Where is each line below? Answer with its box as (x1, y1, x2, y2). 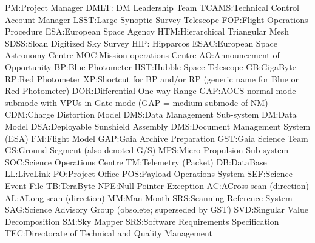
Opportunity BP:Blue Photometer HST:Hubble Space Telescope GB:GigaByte (5, 60, 296, 73)
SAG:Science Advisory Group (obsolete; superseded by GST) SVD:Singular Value (5, 203, 308, 216)
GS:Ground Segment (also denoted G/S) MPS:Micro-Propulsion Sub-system (5, 144, 289, 156)
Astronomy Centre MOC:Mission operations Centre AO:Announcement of (5, 48, 280, 61)
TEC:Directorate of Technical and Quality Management (5, 227, 212, 239)
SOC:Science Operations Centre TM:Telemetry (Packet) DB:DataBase (5, 155, 267, 168)
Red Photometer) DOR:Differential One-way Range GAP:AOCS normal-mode (5, 84, 296, 97)
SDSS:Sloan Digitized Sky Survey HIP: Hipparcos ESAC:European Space (5, 36, 277, 49)
